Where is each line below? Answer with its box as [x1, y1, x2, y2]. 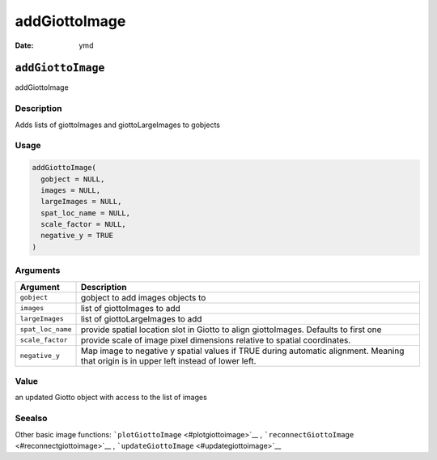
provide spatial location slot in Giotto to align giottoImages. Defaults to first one [80, 324, 382, 335]
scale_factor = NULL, [40, 219, 127, 229]
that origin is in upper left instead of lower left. [80, 355, 257, 366]
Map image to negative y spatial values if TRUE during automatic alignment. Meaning [80, 345, 405, 356]
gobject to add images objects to [80, 292, 206, 303]
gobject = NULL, [40, 174, 105, 184]
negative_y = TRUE [40, 231, 113, 241]
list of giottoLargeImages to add [80, 313, 202, 324]
